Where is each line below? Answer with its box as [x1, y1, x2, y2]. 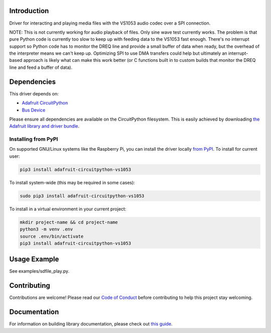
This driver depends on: [9, 90, 59, 96]
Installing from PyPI [9, 136, 58, 143]
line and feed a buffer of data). [9, 64, 73, 70]
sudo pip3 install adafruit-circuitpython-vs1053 [20, 193, 145, 198]
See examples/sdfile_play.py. [9, 268, 70, 274]
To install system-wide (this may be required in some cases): [9, 179, 135, 185]
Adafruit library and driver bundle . [9, 123, 80, 129]
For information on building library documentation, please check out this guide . [9, 321, 173, 327]
